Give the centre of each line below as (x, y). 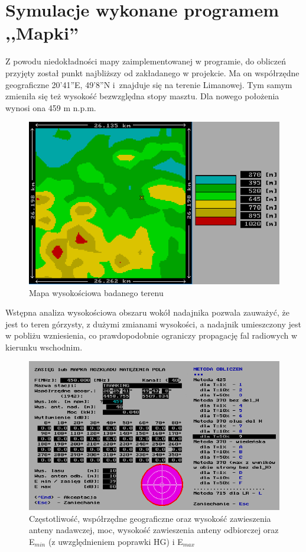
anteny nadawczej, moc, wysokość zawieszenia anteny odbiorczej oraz (154, 530)
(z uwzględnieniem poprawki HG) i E (115, 542)
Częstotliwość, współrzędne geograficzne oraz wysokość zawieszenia (150, 518)
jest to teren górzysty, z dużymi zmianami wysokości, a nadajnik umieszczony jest (153, 324)
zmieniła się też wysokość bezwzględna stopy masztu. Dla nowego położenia (142, 96)
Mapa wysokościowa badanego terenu (96, 292)
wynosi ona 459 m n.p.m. (51, 107)
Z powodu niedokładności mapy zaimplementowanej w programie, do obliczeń (146, 61)
